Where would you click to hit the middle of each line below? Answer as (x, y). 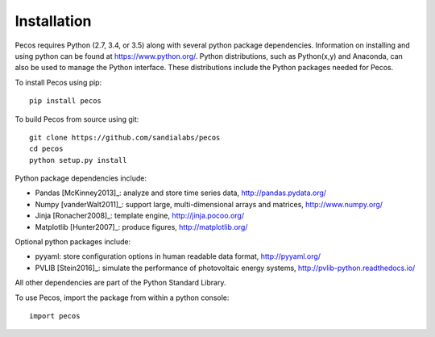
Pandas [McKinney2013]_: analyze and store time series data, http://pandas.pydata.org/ (180, 193)
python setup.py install (78, 160)
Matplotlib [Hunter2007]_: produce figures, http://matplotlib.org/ (141, 227)
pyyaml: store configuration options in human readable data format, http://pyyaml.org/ (178, 256)
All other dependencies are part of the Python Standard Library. (120, 283)
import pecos (55, 316)
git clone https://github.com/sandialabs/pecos (125, 137)
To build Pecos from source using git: (77, 119)
